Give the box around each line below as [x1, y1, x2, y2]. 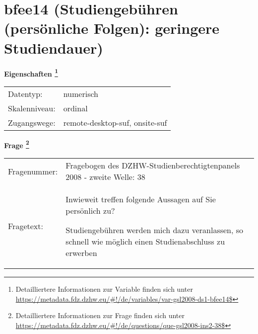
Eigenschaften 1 [4, 67, 58, 79]
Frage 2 [4, 138, 29, 150]
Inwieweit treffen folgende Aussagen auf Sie [65, 193, 216, 205]
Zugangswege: [8, 116, 56, 128]
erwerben [65, 247, 97, 258]
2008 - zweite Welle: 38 [65, 171, 145, 182]
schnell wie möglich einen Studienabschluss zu [65, 236, 225, 247]
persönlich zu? [65, 205, 115, 216]
